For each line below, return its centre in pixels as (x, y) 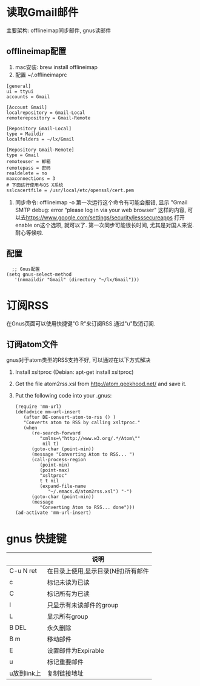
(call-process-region (58, 460)
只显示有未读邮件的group (83, 605)
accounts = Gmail (28, 97)
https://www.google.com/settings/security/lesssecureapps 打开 (105, 217)
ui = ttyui (20, 92)
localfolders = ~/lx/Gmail (40, 139)
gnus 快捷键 (36, 538)
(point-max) (55, 470)
